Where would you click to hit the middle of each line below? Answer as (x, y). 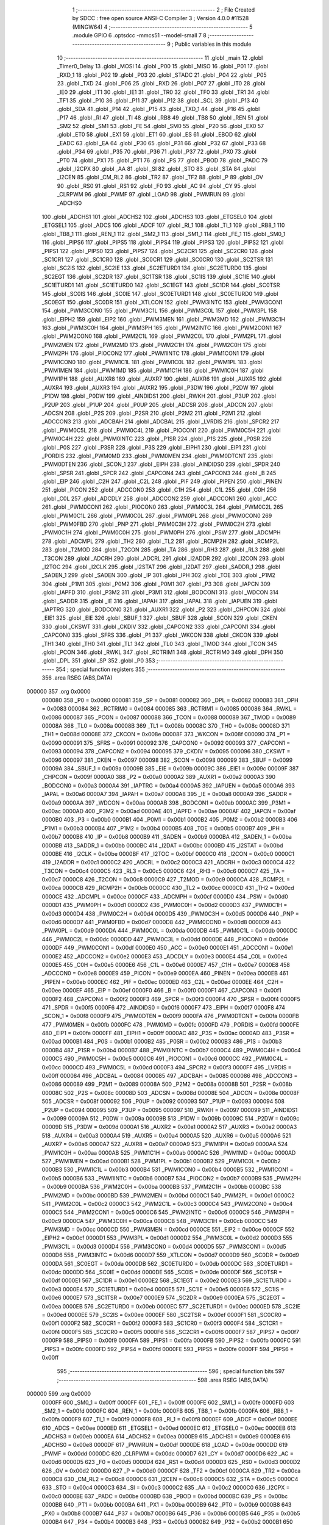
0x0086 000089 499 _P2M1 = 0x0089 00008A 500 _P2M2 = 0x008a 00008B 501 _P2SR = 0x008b (167, 1084)
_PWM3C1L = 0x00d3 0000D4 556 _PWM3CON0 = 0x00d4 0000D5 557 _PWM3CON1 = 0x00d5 (164, 1246)
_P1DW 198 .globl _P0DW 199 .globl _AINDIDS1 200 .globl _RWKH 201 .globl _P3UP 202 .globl (159, 396)
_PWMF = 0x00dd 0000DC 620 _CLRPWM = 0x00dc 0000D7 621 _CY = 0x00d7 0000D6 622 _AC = (168, 1453)
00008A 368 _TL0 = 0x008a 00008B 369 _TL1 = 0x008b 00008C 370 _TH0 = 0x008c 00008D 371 (166, 726)
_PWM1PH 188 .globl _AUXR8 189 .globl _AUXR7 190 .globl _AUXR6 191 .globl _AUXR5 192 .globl (162, 379)
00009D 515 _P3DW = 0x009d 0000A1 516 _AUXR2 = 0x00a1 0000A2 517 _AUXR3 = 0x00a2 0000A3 (169, 1127)
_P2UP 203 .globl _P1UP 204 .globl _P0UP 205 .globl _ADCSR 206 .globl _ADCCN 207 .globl (157, 404)
